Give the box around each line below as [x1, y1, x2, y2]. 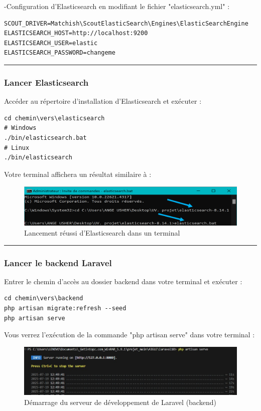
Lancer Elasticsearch [4, 76, 89, 88]
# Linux [4, 144, 30, 151]
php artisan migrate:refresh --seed [4, 305, 126, 312]
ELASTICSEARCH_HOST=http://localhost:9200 [4, 30, 148, 37]
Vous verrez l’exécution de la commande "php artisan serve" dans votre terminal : [4, 329, 255, 340]
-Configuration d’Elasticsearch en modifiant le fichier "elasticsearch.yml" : [4, 1, 230, 11]
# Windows [4, 124, 37, 132]
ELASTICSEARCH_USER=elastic [4, 39, 98, 47]
